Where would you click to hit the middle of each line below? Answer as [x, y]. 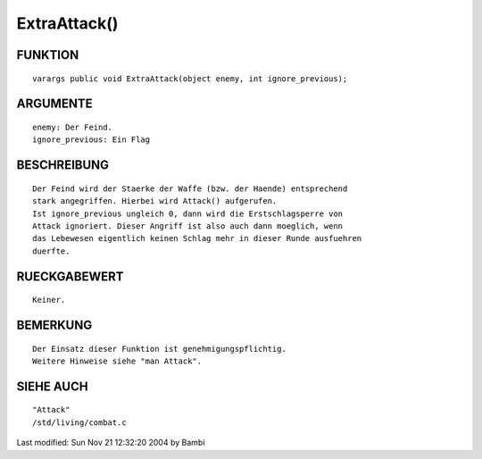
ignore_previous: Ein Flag [91, 140]
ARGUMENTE [54, 104]
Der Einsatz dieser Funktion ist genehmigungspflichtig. [160, 349]
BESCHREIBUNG [63, 165]
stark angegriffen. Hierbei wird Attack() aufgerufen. [155, 201]
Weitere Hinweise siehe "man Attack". [117, 361]
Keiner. [49, 300]
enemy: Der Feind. [73, 127]
